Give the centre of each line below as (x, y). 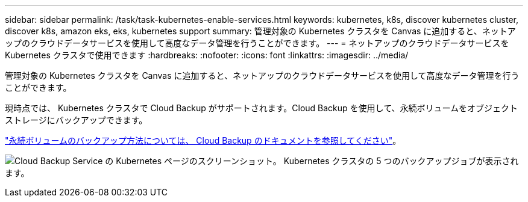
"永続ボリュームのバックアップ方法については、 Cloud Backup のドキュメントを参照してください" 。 (203, 140)
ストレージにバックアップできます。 (76, 120)
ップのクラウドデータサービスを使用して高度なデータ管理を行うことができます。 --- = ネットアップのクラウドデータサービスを (257, 43)
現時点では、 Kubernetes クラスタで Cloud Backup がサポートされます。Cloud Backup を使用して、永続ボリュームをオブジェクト (262, 108)
